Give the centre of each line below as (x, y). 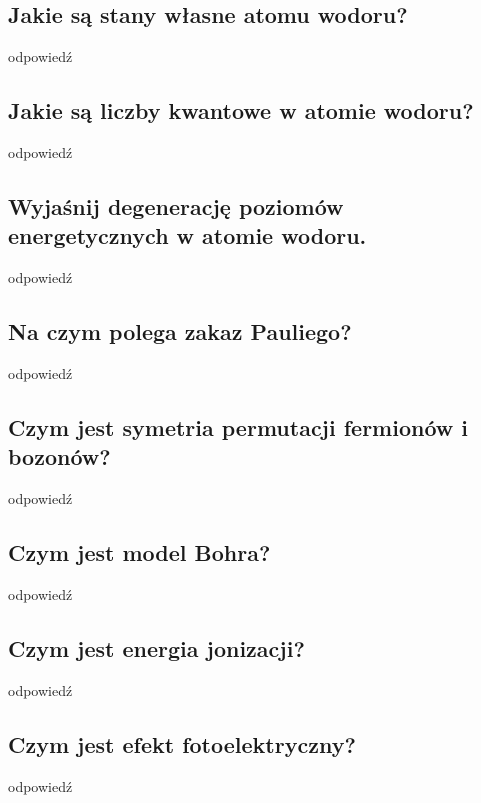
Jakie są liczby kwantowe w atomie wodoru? (241, 110)
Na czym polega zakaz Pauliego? (180, 331)
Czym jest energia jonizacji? (156, 647)
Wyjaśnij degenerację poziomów (176, 205)
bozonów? (59, 456)
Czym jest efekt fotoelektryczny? (182, 743)
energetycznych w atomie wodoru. (187, 235)
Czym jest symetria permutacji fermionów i (238, 426)
